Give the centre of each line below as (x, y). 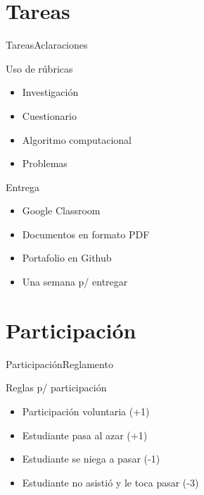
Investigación (50, 92)
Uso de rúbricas (39, 68)
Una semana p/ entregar (75, 282)
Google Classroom (61, 210)
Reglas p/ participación (56, 387)
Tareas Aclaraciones (47, 45)
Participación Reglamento (59, 363)
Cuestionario (49, 115)
